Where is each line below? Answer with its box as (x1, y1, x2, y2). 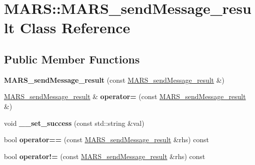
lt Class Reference (4, 17, 130, 38)
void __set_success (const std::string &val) (4, 117, 145, 128)
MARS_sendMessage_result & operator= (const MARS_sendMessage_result (4, 91, 246, 102)
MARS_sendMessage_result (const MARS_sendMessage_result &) (4, 74, 225, 85)
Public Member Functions (4, 51, 140, 66)
